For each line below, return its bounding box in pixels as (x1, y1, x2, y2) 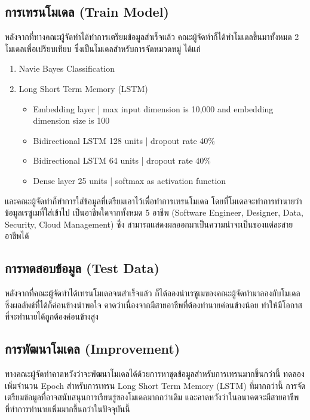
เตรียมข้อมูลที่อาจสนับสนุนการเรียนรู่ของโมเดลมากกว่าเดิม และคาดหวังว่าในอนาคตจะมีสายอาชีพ (5, 391, 299, 403)
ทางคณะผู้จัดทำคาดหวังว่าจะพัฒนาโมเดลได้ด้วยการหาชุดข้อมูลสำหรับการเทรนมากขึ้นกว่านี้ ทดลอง (5, 367, 305, 380)
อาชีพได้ (5, 229, 29, 242)
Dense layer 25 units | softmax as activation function (33, 174, 226, 186)
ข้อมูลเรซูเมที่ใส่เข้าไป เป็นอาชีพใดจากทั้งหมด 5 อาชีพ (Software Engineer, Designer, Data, (5, 206, 303, 219)
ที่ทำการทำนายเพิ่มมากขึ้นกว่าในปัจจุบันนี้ (5, 402, 130, 415)
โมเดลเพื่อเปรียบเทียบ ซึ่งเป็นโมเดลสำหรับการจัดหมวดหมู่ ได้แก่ (5, 42, 201, 54)
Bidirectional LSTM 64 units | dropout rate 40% (33, 154, 211, 167)
